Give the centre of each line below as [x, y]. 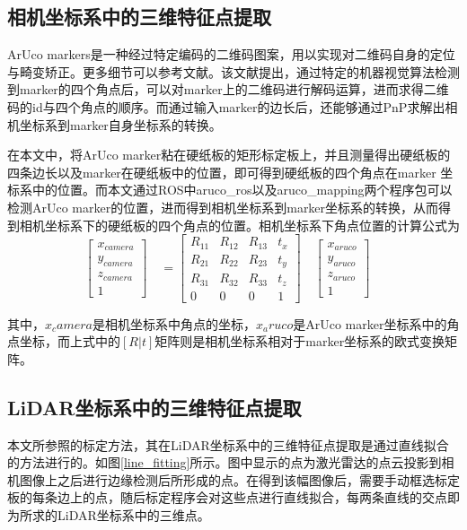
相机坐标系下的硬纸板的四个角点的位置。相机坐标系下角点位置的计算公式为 [239, 225]
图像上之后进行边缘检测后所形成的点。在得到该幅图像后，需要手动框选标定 [239, 479]
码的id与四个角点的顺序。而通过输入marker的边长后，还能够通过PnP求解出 [226, 106]
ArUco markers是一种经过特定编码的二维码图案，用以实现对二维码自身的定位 [231, 54]
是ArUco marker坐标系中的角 [376, 323]
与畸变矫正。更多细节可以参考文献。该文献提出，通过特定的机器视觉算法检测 [233, 71]
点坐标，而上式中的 [64, 341]
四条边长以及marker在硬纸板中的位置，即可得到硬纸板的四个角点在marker [222, 172]
